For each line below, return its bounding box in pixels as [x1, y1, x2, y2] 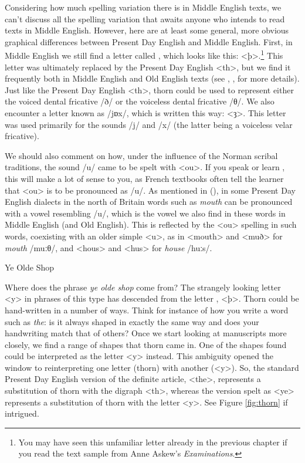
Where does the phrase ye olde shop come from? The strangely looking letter [5, 280, 281, 293]
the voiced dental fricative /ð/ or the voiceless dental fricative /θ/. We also [5, 95, 274, 107]
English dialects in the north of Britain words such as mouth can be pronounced [5, 195, 293, 208]
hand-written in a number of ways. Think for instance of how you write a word [5, 303, 289, 316]
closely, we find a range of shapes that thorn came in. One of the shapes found [5, 338, 287, 350]
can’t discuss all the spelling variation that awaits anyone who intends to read [5, 12, 285, 25]
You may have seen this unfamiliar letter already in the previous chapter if [18, 435, 287, 448]
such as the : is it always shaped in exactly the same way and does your [5, 315, 259, 327]
